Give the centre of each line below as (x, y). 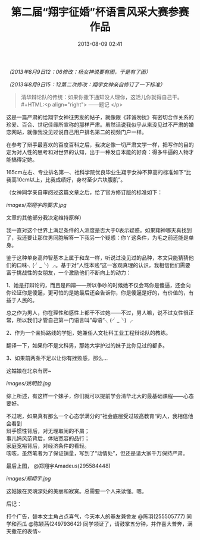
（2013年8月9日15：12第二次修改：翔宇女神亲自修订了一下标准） (86, 84)
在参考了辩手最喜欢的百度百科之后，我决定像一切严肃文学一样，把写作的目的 (100, 145)
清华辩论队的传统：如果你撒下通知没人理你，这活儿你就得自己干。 (101, 97)
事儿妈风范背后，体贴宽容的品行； (48, 438)
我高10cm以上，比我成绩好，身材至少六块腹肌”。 (66, 180)
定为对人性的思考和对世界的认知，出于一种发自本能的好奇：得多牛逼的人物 (97, 152)
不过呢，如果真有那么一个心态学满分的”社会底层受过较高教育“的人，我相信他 (100, 416)
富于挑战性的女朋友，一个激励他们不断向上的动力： (69, 272)
